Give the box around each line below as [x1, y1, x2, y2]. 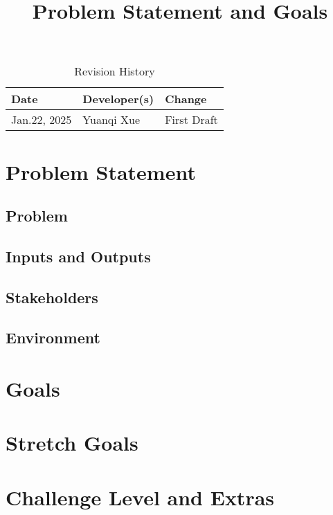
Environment [6, 327, 100, 348]
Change [165, 91, 207, 107]
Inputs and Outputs [6, 245, 151, 266]
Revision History [74, 63, 155, 80]
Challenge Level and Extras [6, 482, 275, 511]
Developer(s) [82, 91, 154, 107]
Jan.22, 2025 [11, 111, 72, 128]
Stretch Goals [6, 428, 138, 457]
